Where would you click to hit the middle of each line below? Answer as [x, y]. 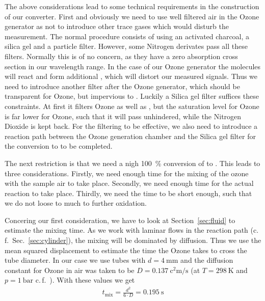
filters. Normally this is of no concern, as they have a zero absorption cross [121, 56]
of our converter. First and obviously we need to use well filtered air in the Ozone [132, 16]
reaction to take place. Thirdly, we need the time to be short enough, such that [128, 193]
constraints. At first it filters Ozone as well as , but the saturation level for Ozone [132, 106]
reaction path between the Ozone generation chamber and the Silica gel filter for [130, 136]
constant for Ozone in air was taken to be [70, 270]
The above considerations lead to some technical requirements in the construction [132, 6]
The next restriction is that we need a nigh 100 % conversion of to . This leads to [132, 163]
